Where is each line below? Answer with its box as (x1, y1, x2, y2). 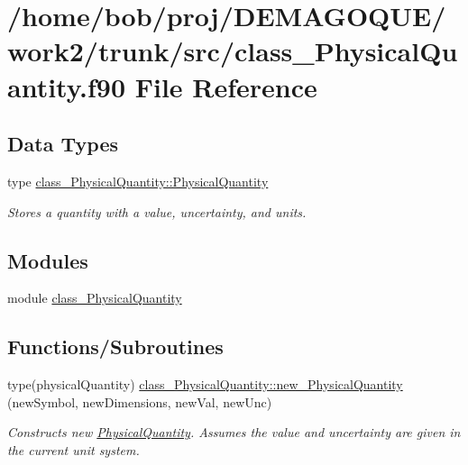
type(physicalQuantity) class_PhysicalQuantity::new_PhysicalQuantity (7, 375, 403, 394)
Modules (7, 246, 88, 274)
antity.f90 (7, 68, 125, 105)
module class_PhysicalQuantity (7, 288, 182, 307)
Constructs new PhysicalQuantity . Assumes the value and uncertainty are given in (7, 423, 461, 442)
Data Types (7, 130, 118, 158)
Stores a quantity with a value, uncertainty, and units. (7, 202, 307, 221)
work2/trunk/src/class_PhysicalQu (7, 32, 458, 69)
